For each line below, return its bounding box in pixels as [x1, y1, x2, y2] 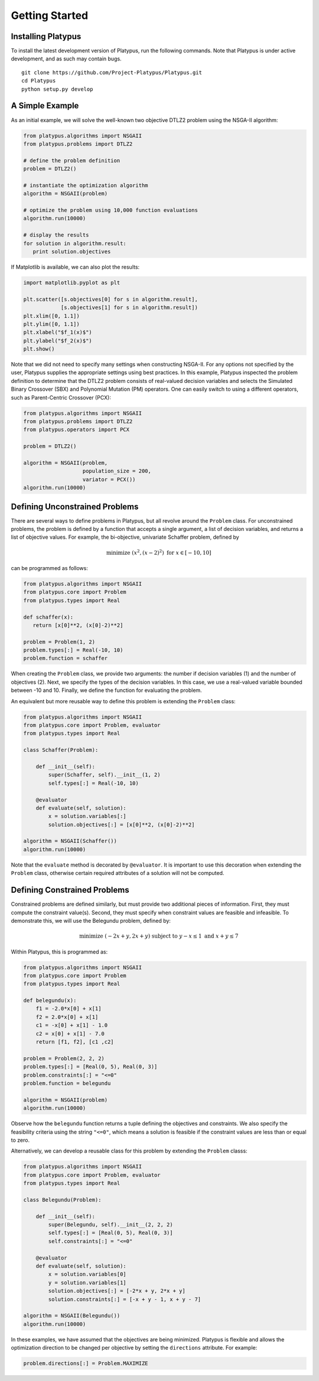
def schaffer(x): [23, 613, 74, 620]
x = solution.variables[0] [48, 1271, 126, 1278]
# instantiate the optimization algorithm [23, 182, 148, 189]
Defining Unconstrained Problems [11, 501, 139, 511]
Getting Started [11, 9, 89, 22]
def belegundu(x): [23, 997, 77, 1004]
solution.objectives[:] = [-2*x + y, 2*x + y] [48, 1287, 185, 1295]
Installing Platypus [11, 31, 82, 41]
